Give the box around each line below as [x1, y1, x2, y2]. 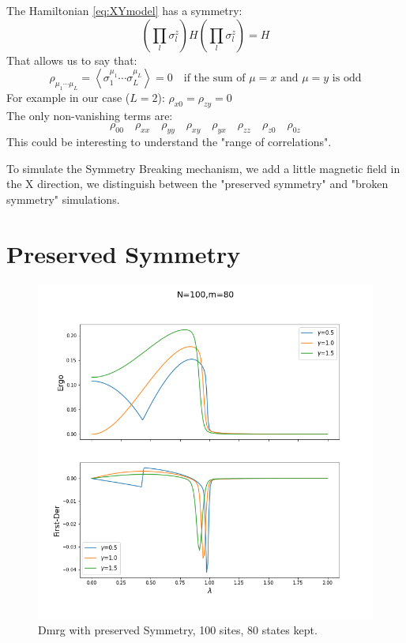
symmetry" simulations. [6, 190, 120, 207]
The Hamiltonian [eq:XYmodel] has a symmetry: [6, 2, 242, 18]
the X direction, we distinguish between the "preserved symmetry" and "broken [6, 175, 389, 192]
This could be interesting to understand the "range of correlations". [6, 133, 332, 150]
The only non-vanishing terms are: [6, 107, 173, 123]
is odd [332, 73, 362, 85]
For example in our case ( [6, 88, 130, 105]
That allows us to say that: [6, 51, 137, 68]
